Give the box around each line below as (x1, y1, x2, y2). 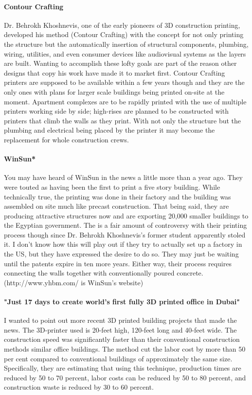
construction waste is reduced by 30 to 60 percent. (4, 382, 154, 392)
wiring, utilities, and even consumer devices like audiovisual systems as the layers (4, 48, 246, 59)
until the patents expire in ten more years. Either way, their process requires (4, 258, 232, 268)
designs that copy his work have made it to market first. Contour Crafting (4, 67, 225, 78)
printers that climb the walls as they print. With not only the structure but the (4, 115, 241, 125)
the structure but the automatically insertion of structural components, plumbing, (4, 39, 249, 49)
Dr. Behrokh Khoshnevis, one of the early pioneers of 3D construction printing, (4, 20, 240, 30)
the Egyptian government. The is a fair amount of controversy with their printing (4, 220, 247, 230)
